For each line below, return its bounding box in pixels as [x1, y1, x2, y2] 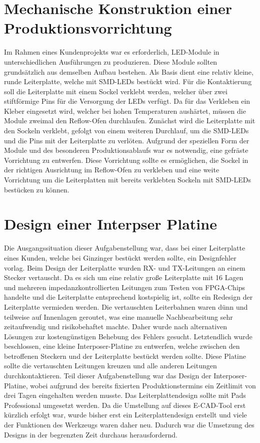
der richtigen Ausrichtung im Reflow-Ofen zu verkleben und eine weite [4, 164, 219, 175]
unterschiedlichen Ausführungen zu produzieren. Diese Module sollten [4, 56, 217, 67]
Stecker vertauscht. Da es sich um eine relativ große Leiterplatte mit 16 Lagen [4, 272, 243, 283]
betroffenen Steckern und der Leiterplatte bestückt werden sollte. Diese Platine [4, 350, 246, 361]
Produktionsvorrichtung [4, 18, 172, 38]
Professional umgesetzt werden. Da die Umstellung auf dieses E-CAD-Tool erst [4, 399, 246, 410]
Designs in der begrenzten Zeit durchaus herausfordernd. [4, 429, 177, 439]
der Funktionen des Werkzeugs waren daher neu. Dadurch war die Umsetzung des [4, 419, 254, 430]
